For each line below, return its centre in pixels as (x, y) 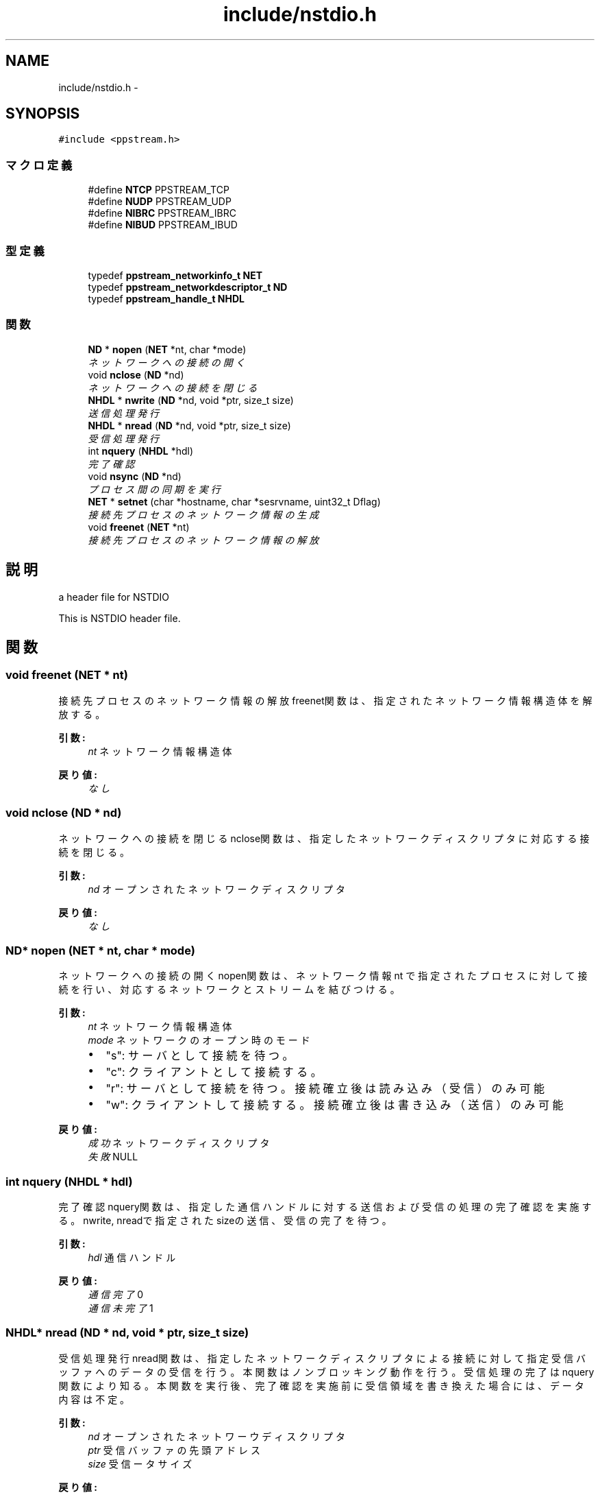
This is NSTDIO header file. (120, 618)
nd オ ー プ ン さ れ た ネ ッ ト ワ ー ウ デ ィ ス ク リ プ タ (216, 1436)
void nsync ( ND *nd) (135, 476)
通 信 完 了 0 (115, 1294)
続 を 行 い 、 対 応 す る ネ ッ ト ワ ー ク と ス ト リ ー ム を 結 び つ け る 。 (229, 990)
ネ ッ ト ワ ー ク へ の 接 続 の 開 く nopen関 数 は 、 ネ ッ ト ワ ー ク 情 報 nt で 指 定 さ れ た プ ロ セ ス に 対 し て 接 (323, 976)
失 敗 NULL (113, 1157)
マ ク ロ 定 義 (39, 165)
